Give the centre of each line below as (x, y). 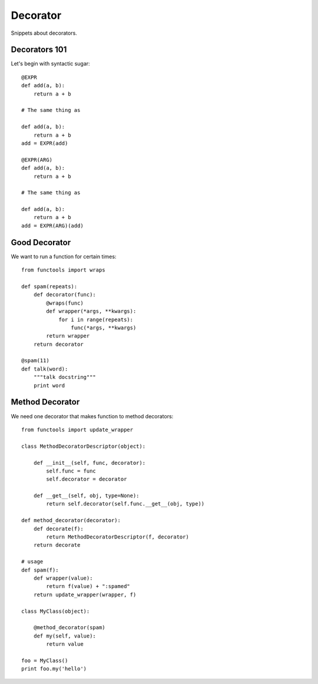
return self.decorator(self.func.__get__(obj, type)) (125, 504)
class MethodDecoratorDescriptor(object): (84, 446)
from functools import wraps (63, 270)
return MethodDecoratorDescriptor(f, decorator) (118, 537)
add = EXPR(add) (45, 143)
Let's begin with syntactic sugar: (51, 64)
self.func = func (71, 471)
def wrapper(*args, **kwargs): (91, 311)
